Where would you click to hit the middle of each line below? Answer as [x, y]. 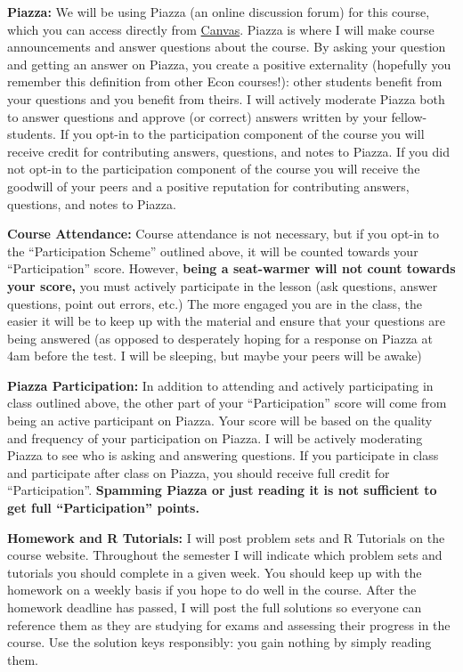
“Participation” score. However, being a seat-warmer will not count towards [231, 268]
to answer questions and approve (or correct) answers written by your [197, 116]
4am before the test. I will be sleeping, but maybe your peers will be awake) [215, 356]
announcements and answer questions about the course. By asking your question [227, 47]
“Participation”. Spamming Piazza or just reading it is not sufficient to [222, 490]
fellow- [409, 116]
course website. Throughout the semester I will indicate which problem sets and [225, 555]
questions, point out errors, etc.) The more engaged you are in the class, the [215, 303]
